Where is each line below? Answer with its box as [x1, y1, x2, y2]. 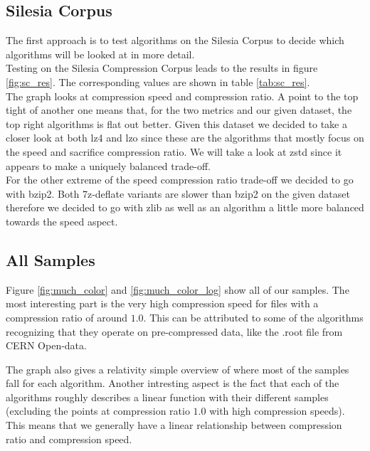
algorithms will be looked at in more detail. [6, 46, 195, 61]
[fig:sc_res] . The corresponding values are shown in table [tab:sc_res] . [6, 74, 310, 89]
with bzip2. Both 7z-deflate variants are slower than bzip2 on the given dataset [6, 186, 350, 201]
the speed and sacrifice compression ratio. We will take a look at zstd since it [6, 144, 342, 159]
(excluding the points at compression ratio [6, 403, 190, 418]
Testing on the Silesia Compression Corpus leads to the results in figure [6, 60, 318, 75]
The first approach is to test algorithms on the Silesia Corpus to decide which [6, 33, 344, 48]
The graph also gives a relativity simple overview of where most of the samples [6, 361, 349, 376]
